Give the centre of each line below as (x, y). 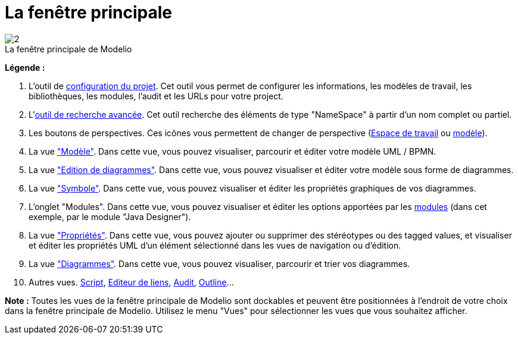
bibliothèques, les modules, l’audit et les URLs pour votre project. (156, 96)
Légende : (25, 67)
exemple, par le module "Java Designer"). (110, 216)
